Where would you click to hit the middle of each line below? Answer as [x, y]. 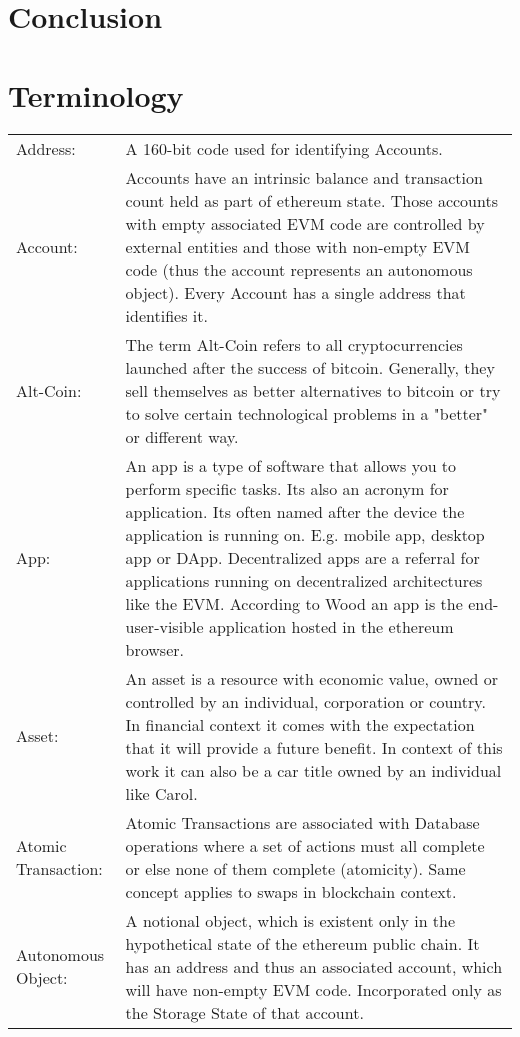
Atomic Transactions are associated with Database [302, 822]
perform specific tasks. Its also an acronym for [287, 488]
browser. [154, 649]
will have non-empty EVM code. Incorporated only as [313, 989]
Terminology [96, 94]
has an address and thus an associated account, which [314, 966]
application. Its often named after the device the [295, 511]
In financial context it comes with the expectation [300, 724]
